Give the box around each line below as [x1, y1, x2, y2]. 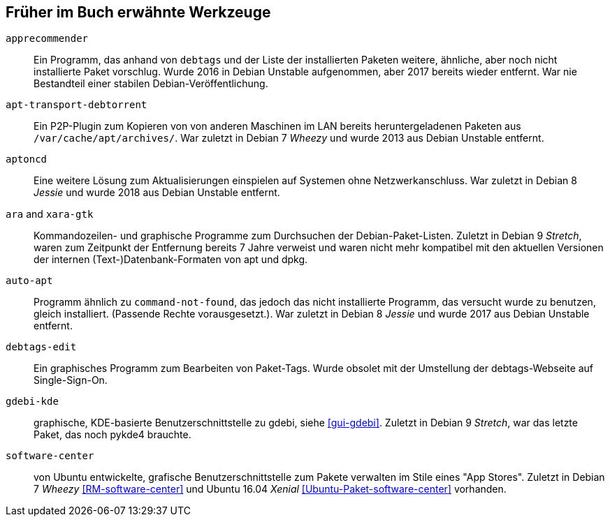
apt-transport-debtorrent [6, 99, 147, 111]
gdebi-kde [6, 396, 59, 408]
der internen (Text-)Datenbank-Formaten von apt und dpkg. [34, 253, 308, 266]
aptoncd [6, 154, 48, 165]
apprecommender [6, 33, 89, 45]
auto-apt [6, 275, 53, 287]
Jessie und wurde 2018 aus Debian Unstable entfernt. [34, 186, 280, 199]
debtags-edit [6, 341, 77, 353]
